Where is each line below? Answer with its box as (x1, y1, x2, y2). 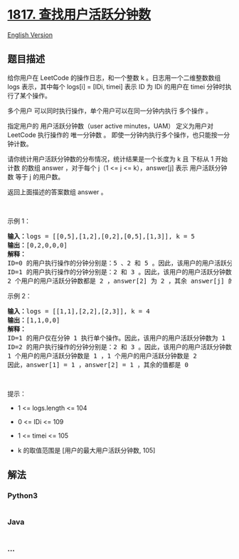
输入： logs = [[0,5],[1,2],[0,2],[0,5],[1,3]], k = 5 (7, 232, 196, 240)
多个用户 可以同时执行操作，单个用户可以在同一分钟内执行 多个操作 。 (7, 106, 212, 115)
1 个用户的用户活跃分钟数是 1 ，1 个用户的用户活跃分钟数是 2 (7, 351, 197, 360)
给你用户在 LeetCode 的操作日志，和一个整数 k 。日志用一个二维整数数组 (7, 73, 221, 82)
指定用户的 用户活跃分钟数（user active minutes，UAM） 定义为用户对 (7, 121, 214, 130)
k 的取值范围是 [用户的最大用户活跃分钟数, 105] (17, 445, 156, 454)
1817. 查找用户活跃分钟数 (7, 6, 152, 23)
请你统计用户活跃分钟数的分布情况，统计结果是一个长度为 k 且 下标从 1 (7, 154, 214, 163)
